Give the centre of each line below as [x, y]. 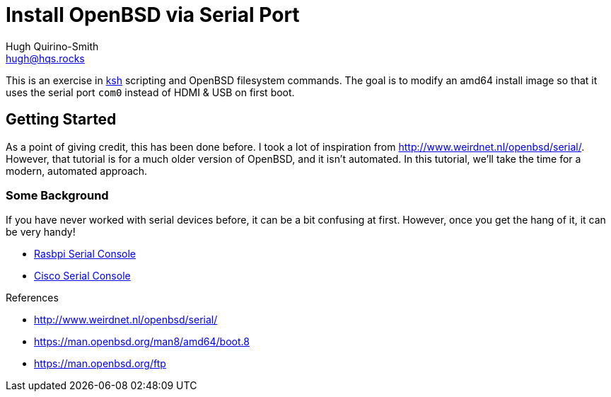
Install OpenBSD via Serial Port [153, 15]
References [32, 298]
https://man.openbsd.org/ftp [100, 364]
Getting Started [61, 120]
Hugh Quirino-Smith [52, 46]
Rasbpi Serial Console [85, 254]
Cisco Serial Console [82, 276]
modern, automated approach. [77, 171]
